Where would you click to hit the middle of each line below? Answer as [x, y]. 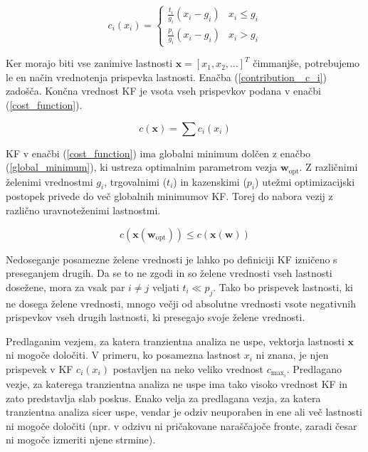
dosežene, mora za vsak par [65, 287]
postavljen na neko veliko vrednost [188, 368]
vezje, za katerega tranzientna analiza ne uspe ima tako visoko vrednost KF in [177, 383]
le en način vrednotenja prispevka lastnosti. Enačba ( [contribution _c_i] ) [166, 77]
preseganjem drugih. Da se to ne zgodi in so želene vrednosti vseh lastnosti [169, 273]
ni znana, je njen [292, 355]
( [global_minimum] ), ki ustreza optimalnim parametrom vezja [142, 167]
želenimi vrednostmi [49, 181]
